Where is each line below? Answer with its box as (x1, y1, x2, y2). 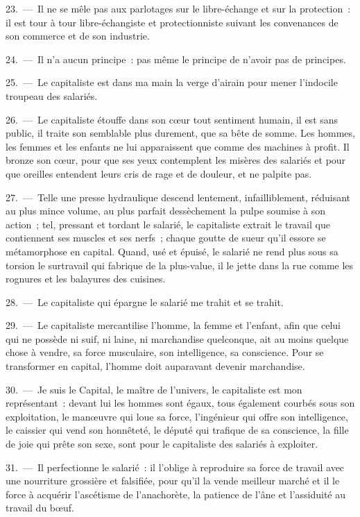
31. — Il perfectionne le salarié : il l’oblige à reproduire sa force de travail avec (6, 459, 345, 474)
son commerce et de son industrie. (6, 28, 150, 43)
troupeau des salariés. (6, 88, 98, 103)
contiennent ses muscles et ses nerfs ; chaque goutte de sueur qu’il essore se (6, 230, 326, 245)
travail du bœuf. (6, 500, 74, 515)
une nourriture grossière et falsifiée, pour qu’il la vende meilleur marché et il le (6, 473, 340, 488)
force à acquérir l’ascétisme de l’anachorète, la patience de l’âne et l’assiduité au (6, 486, 346, 501)
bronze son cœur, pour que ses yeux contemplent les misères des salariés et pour (6, 153, 346, 167)
